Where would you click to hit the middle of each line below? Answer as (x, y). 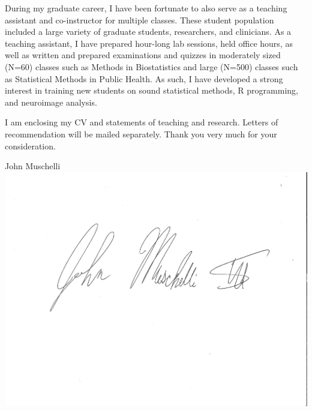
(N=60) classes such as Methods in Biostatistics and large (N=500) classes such (151, 66)
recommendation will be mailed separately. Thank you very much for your (141, 133)
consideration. (30, 145)
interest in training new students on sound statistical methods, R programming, (151, 90)
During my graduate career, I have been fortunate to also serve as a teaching (146, 8)
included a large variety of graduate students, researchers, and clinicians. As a (148, 31)
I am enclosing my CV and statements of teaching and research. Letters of (142, 122)
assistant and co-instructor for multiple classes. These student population (139, 19)
